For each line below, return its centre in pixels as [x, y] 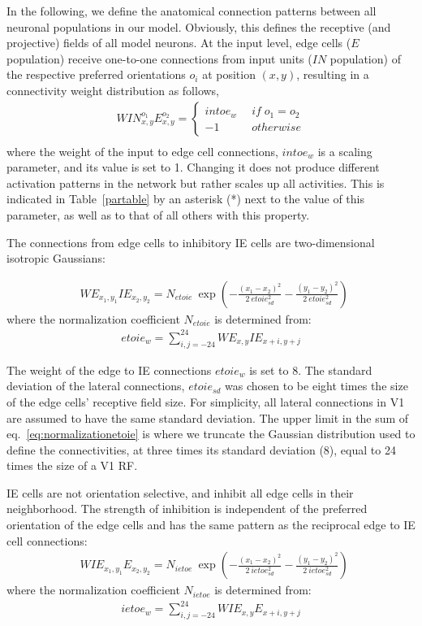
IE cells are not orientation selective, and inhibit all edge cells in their [180, 492]
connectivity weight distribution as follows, [113, 90]
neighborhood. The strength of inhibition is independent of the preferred [187, 509]
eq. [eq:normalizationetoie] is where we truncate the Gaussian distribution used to [211, 434]
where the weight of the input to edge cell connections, [142, 151]
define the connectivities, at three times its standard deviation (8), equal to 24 [201, 449]
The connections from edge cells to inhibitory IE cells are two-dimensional [191, 242]
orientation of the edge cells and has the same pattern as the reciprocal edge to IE [211, 525]
